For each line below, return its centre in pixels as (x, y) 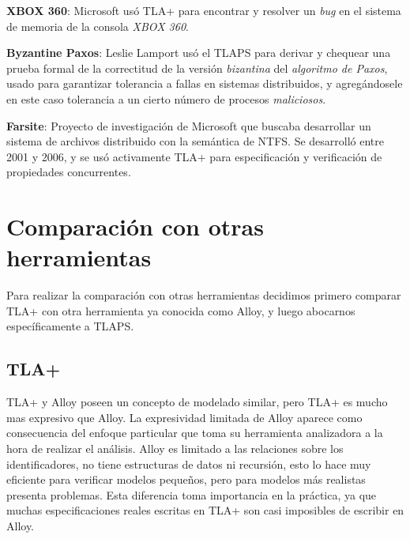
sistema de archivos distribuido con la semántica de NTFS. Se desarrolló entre (195, 141)
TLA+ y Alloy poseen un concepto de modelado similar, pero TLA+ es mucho (197, 402)
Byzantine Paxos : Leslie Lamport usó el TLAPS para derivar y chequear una (199, 53)
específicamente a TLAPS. (70, 326)
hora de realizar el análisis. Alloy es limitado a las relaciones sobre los (175, 449)
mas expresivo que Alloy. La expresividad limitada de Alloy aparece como (184, 417)
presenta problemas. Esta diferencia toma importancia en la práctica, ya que (192, 494)
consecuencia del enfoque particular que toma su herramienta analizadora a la (195, 433)
